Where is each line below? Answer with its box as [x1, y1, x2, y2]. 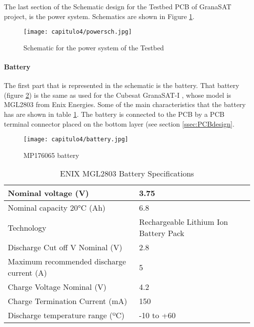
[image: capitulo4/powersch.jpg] [23, 28, 132, 36]
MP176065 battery [23, 150, 79, 160]
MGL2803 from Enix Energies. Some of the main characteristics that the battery [4, 99, 246, 109]
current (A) [8, 267, 47, 279]
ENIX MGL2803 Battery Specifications [60, 168, 194, 179]
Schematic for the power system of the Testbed [23, 42, 164, 52]
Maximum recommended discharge [8, 256, 126, 267]
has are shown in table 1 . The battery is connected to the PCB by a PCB [4, 109, 225, 119]
